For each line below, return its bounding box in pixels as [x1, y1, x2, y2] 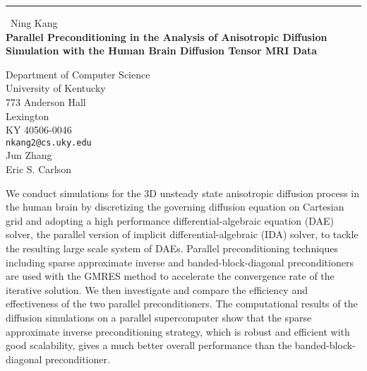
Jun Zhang [6, 148, 52, 163]
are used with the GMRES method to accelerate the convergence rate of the [6, 269, 335, 283]
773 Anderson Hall [6, 94, 86, 109]
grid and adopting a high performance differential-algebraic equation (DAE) [6, 213, 334, 228]
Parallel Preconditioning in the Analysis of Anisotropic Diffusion [6, 29, 327, 44]
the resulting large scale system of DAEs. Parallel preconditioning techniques [6, 240, 338, 255]
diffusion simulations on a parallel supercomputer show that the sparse [6, 310, 312, 324]
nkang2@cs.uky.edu [6, 137, 92, 148]
